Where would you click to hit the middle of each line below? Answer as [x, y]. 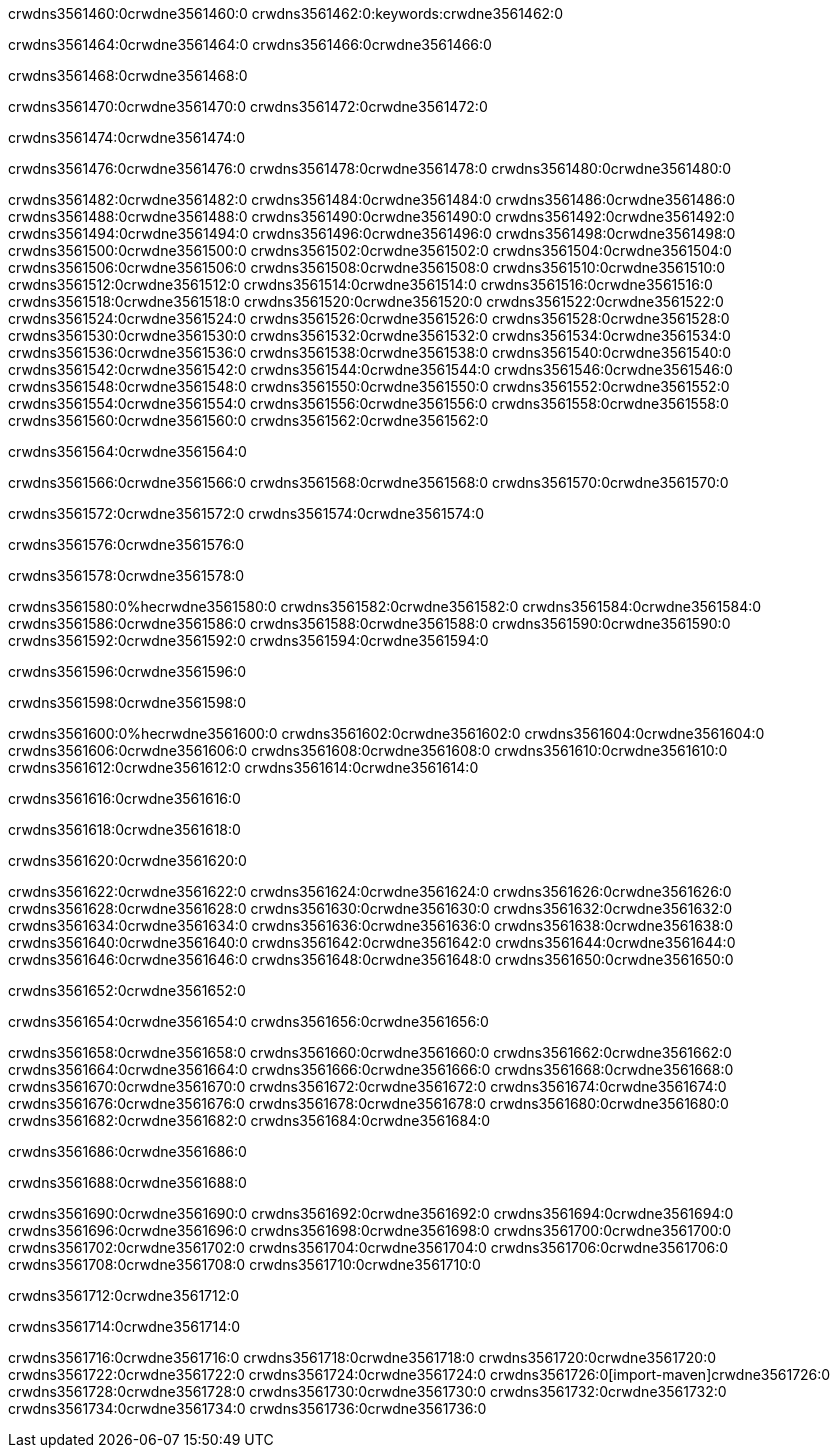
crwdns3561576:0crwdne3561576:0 [126, 544]
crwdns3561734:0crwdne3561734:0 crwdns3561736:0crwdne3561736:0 [247, 1408]
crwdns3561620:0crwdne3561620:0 [127, 860]
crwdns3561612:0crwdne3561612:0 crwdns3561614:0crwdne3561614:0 [243, 767]
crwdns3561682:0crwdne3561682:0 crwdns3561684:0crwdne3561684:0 [249, 1120]
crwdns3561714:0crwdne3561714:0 [124, 1326]
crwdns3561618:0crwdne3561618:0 [124, 829]
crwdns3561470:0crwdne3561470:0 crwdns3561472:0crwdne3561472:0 [248, 106]
